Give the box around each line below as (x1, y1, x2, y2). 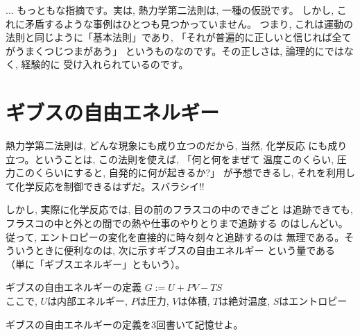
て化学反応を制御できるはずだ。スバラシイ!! (6, 178, 205, 193)
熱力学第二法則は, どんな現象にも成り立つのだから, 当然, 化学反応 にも (6, 138, 328, 153)
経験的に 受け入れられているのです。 (21, 57, 189, 72)
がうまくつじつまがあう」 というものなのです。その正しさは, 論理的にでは (6, 43, 344, 58)
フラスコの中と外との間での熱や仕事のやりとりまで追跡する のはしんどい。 (6, 216, 348, 230)
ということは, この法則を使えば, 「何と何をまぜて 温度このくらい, (34, 151, 334, 166)
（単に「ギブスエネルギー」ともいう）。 (6, 256, 185, 271)
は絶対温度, (218, 294, 271, 308)
